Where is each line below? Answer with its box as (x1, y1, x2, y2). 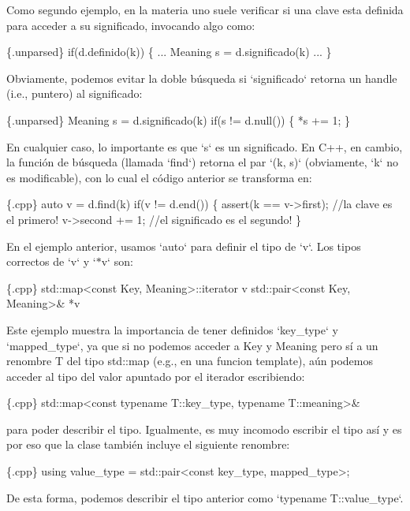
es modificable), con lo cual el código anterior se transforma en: (6, 169, 312, 185)
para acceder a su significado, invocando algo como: (6, 17, 255, 33)
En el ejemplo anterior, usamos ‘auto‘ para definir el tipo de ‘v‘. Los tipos (6, 237, 361, 254)
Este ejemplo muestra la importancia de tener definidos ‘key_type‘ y (6, 321, 338, 338)
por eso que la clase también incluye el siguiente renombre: (6, 436, 290, 453)
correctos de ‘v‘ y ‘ (6, 253, 96, 270)
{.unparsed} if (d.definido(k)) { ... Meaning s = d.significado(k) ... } (6, 43, 332, 60)
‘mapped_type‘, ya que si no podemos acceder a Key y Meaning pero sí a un (6, 337, 378, 353)
